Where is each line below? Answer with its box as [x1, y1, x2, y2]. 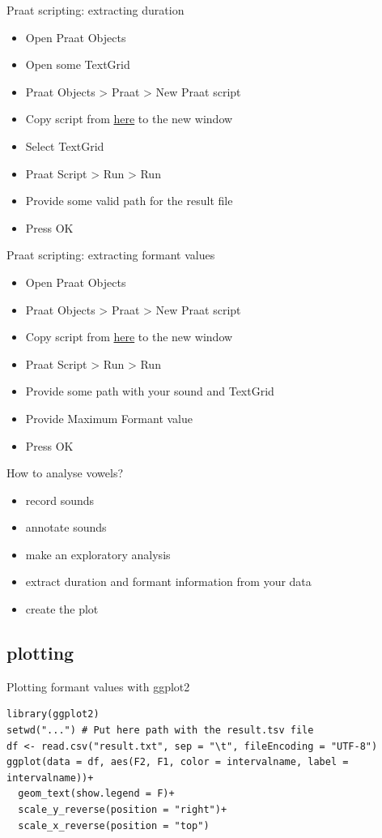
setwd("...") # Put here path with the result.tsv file [6, 725, 314, 737]
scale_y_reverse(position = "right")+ [18, 804, 227, 816]
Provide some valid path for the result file [25, 192, 233, 209]
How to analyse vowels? [6, 464, 124, 481]
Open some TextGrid [25, 56, 130, 73]
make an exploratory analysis [25, 545, 171, 562]
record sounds [25, 491, 95, 508]
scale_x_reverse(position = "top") [18, 819, 210, 832]
